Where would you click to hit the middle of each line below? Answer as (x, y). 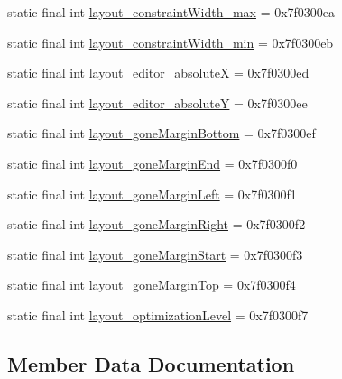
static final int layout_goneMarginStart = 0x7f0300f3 (155, 254)
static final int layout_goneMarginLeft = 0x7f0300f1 (152, 194)
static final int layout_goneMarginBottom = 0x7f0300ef (162, 133)
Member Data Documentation (151, 363)
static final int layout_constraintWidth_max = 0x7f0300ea (171, 12)
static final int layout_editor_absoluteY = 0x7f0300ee (157, 102)
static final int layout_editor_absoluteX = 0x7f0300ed (158, 73)
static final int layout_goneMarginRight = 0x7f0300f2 (157, 224)
